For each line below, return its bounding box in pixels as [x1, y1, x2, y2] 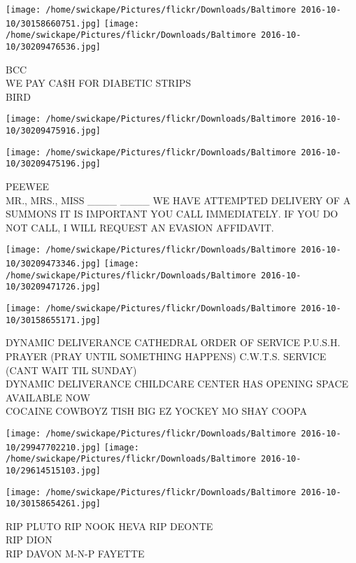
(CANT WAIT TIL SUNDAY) [6, 362, 137, 377]
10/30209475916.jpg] [6, 126, 101, 136]
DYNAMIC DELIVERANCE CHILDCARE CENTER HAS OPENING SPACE [6, 376, 349, 391]
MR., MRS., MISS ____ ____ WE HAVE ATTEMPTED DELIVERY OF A [6, 192, 351, 207]
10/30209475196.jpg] [6, 159, 101, 169]
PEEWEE [6, 179, 50, 194]
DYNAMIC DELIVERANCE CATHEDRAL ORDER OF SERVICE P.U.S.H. [6, 335, 341, 350]
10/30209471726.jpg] [6, 282, 101, 292]
